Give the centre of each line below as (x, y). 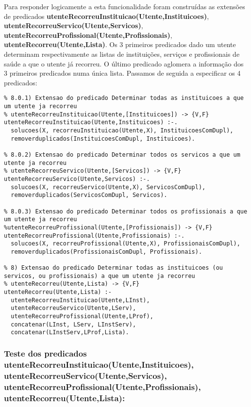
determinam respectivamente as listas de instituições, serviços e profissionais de (122, 54)
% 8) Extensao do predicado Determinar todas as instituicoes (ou (114, 268)
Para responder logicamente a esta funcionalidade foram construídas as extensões (125, 6)
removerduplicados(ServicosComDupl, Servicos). (89, 195)
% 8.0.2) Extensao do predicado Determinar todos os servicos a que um (122, 155)
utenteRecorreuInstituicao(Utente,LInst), (80, 300)
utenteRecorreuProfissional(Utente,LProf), (82, 317)
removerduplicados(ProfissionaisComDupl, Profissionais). (107, 252)
